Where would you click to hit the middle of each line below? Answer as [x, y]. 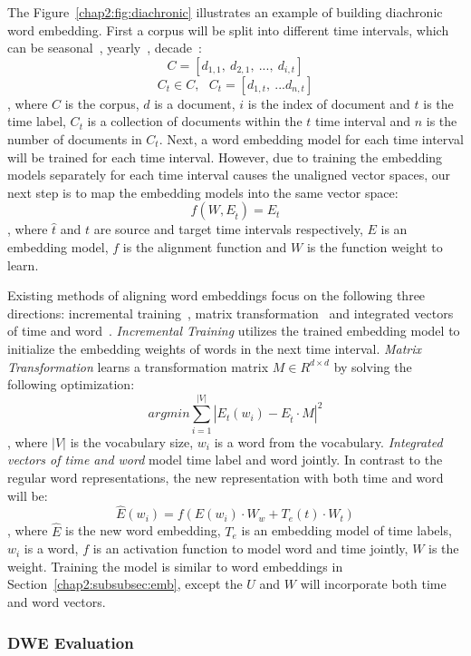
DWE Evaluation [71, 642]
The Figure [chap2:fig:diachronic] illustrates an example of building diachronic [225, 12]
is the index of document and [329, 103]
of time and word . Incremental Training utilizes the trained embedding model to [234, 331]
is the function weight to [375, 246]
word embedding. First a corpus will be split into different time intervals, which [228, 29]
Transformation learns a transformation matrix [138, 366]
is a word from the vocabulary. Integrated [328, 441]
